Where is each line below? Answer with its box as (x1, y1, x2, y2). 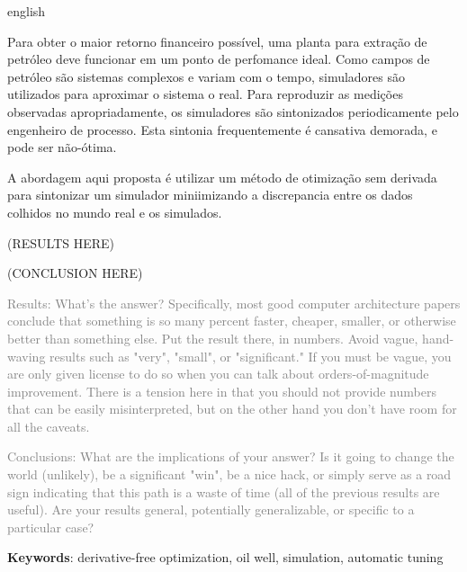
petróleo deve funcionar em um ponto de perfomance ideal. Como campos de (7, 49, 430, 68)
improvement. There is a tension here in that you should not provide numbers (7, 381, 436, 400)
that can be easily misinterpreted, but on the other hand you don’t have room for (7, 399, 457, 418)
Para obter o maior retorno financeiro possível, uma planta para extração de (7, 31, 427, 50)
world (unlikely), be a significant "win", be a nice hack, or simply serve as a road (7, 465, 452, 484)
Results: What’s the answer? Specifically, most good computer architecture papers (7, 293, 461, 312)
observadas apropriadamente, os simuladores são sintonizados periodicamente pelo (7, 102, 459, 121)
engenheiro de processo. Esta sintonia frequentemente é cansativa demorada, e (7, 120, 437, 139)
